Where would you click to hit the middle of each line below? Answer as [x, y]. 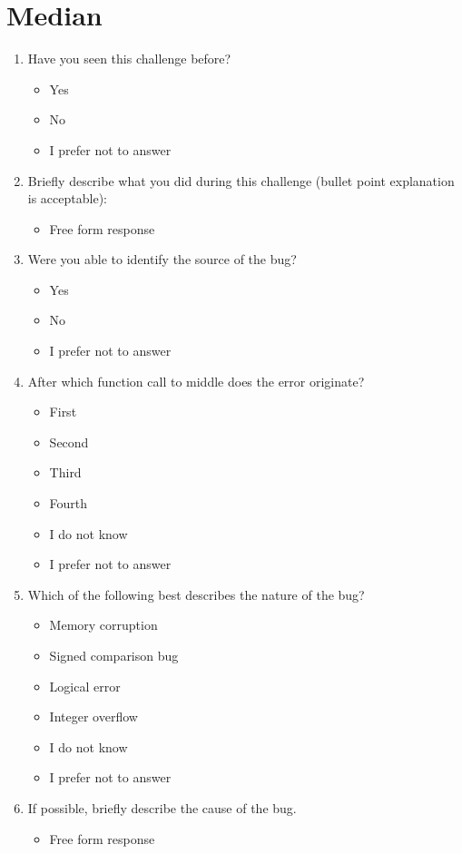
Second [69, 442]
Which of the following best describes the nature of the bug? [196, 594]
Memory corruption [103, 625]
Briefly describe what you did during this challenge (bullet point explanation [241, 180]
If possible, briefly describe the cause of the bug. [162, 807]
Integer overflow [93, 717]
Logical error [85, 686]
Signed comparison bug [114, 655]
